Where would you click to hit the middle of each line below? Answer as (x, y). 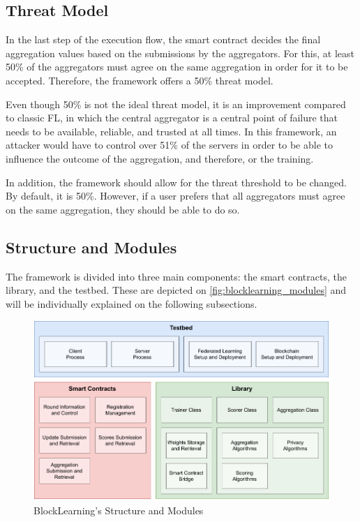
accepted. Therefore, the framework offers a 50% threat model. (140, 80)
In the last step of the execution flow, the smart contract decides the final (163, 39)
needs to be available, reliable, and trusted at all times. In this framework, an (171, 131)
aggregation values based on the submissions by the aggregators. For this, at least (180, 53)
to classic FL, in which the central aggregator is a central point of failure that (172, 118)
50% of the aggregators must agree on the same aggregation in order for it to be (177, 67)
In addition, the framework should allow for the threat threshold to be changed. (176, 182)
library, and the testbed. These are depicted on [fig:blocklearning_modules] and (176, 290)
